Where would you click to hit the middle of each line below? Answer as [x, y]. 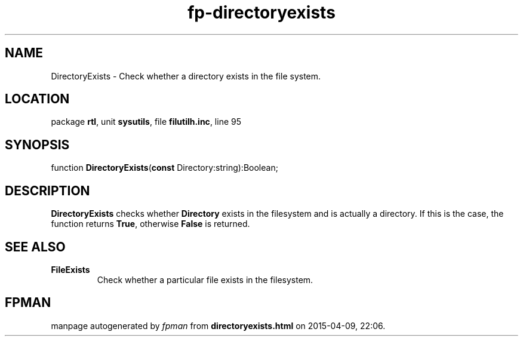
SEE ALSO [35, 247]
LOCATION [37, 99]
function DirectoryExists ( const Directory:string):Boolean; [164, 168]
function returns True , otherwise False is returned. [150, 224]
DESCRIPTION [47, 191]
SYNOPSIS [37, 145]
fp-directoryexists [261, 13]
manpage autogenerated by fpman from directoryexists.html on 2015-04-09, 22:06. [218, 325]
